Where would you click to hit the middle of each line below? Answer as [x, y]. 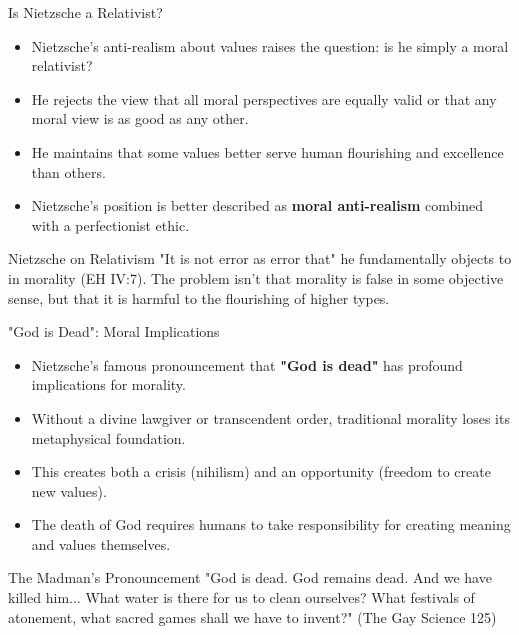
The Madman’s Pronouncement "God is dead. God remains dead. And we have [250, 577]
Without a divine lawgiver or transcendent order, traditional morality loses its [270, 417]
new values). [69, 490]
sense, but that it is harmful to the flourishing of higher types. [199, 297]
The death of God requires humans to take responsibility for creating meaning [271, 524]
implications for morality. [108, 384]
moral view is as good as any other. [140, 118]
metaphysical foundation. [108, 437]
